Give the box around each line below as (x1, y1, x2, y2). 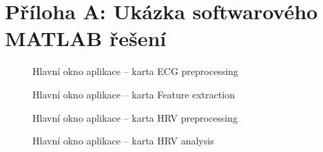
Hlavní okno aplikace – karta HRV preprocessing (32, 110, 238, 124)
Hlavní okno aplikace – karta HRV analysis (32, 133, 214, 148)
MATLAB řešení (5, 24, 167, 52)
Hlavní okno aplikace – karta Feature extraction (32, 87, 235, 101)
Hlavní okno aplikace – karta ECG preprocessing (32, 64, 238, 78)
